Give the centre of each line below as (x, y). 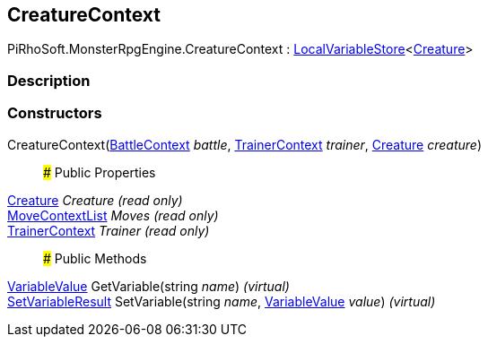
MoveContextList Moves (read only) (113, 215)
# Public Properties (100, 172)
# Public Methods (95, 258)
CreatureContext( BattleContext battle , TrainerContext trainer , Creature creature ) (244, 144)
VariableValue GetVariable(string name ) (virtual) (148, 286)
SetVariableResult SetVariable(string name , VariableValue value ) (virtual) (222, 301)
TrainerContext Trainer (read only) (109, 230)
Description (49, 80)
